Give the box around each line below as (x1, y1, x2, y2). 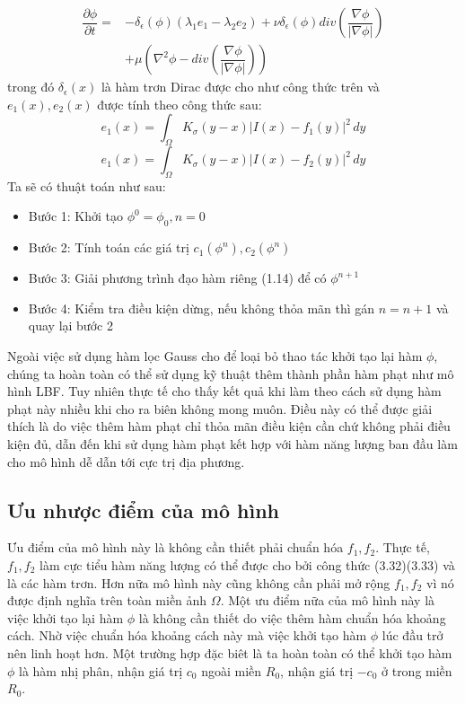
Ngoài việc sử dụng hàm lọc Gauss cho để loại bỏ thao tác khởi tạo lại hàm (7, 347, 423, 365)
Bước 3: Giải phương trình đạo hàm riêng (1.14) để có (28, 268, 327, 287)
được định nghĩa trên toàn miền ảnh (7, 591, 207, 610)
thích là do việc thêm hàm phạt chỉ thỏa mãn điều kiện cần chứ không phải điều (7, 417, 451, 436)
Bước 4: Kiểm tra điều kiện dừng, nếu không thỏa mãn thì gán (28, 298, 375, 317)
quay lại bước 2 (28, 316, 113, 335)
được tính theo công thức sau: (97, 94, 262, 113)
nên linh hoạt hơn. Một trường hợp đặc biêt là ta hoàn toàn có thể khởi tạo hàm (7, 643, 452, 662)
